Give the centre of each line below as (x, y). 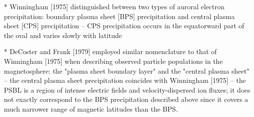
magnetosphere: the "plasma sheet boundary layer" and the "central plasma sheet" (127, 70)
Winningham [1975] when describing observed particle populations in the (113, 61)
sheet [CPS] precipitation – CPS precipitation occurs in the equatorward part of (124, 26)
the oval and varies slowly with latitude (63, 35)
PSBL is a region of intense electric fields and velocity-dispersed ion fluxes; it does (127, 89)
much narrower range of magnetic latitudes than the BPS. (91, 108)
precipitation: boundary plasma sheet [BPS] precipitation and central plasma (119, 16)
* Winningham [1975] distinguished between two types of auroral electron (114, 6)
